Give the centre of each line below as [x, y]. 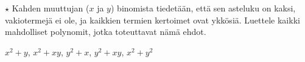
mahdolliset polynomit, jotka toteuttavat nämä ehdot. [106, 32]
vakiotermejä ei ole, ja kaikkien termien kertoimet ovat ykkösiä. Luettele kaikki [152, 20]
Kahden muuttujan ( [51, 8]
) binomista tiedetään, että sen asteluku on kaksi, [203, 8]
